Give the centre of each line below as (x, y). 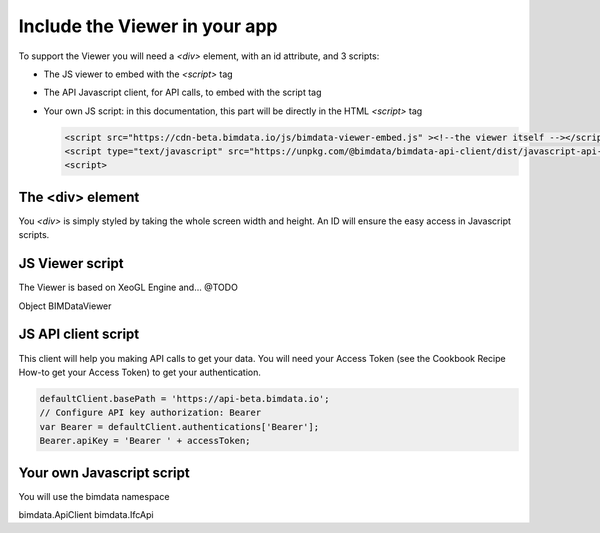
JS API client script (79, 334)
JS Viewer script (71, 263)
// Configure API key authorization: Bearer (150, 413)
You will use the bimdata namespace (94, 496)
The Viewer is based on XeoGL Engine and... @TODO (128, 287)
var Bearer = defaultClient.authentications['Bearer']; (179, 426)
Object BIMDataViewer (65, 306)
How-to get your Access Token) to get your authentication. (140, 372)
